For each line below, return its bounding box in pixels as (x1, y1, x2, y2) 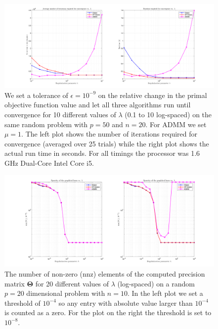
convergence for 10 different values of (4, 109, 116, 119)
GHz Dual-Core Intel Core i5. (4, 157, 94, 168)
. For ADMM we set (145, 119, 207, 129)
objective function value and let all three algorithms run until (4, 99, 191, 110)
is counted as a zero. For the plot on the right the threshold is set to (4, 307, 212, 318)
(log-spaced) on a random (117, 278, 195, 288)
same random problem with (4, 119, 88, 129)
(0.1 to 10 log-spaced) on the (125, 109, 212, 119)
